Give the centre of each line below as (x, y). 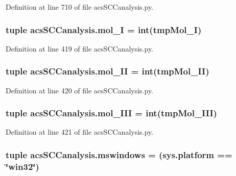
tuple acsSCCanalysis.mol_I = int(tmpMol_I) (104, 29)
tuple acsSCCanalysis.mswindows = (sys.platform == (119, 154)
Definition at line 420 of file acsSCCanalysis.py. (80, 90)
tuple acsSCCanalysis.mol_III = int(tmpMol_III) (111, 113)
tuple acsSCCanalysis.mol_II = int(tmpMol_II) (108, 71)
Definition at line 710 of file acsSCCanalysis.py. (80, 7)
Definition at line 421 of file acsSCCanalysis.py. (80, 132)
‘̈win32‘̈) (22, 166)
